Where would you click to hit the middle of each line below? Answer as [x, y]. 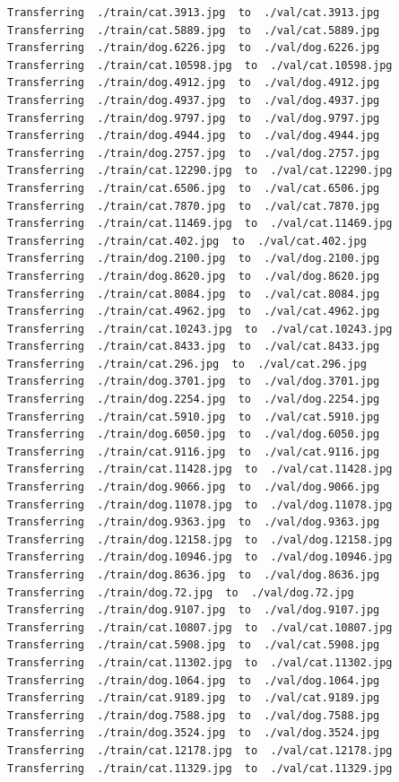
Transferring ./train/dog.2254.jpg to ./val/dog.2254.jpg [194, 400]
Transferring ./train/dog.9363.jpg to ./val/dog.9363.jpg [194, 522]
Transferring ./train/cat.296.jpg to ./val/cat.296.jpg [187, 364]
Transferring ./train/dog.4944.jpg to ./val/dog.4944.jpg [194, 136]
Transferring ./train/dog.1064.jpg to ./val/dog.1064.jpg [194, 680]
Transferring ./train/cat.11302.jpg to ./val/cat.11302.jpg [200, 662]
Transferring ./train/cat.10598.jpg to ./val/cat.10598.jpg [200, 65]
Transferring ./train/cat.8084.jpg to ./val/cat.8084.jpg [194, 294]
